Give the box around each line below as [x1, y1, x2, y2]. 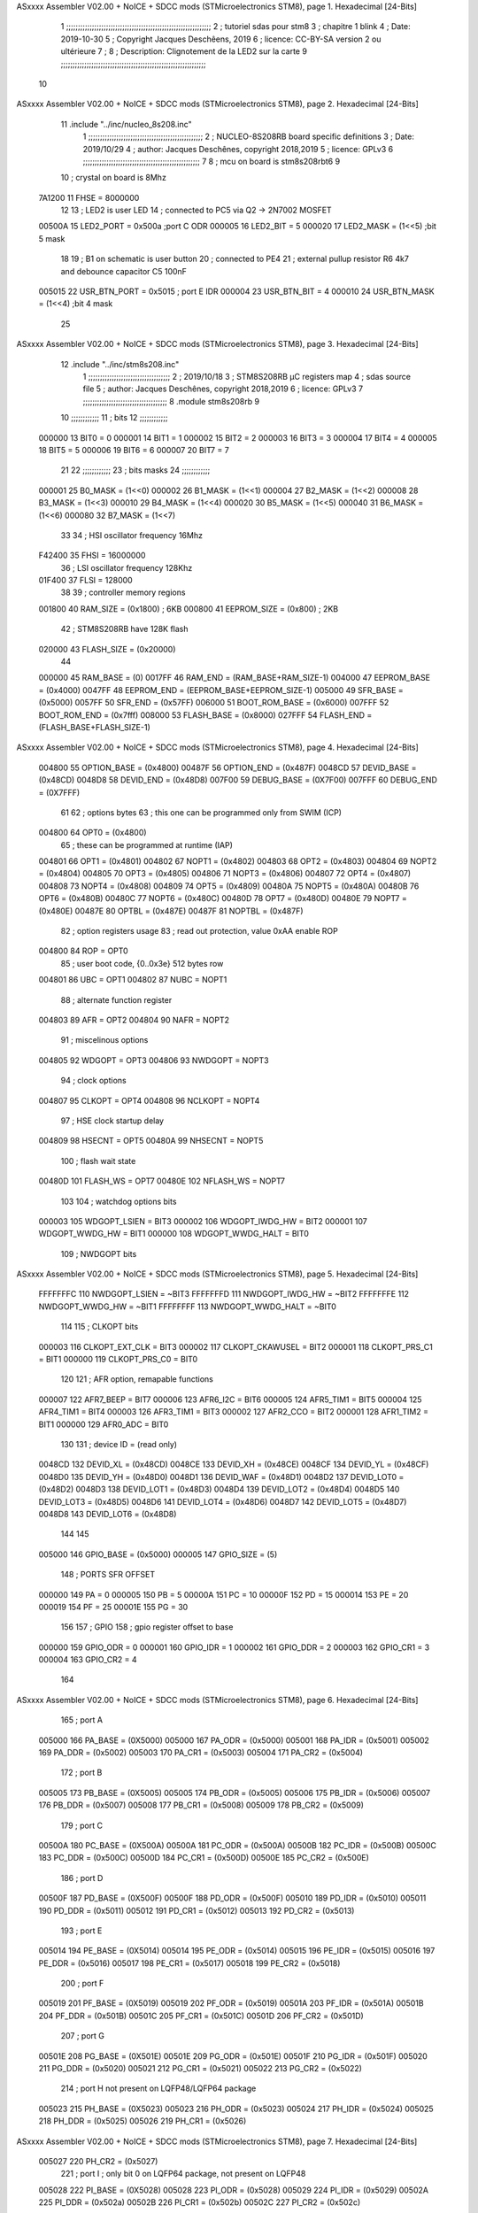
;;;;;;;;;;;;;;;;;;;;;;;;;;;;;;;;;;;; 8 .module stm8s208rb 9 [82, 396, 260, 406]
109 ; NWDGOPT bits [60, 1248, 137, 1259]
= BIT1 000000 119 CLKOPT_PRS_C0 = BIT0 [38, 1354, 198, 1365]
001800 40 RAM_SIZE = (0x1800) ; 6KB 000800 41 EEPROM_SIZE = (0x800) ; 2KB [38, 603, 339, 614]
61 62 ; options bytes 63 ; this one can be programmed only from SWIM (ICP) [60, 806, 343, 818]
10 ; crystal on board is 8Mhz [60, 173, 167, 183]
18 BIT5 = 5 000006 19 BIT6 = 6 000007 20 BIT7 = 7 [38, 444, 229, 455]
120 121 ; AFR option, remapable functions [60, 1374, 214, 1384]
